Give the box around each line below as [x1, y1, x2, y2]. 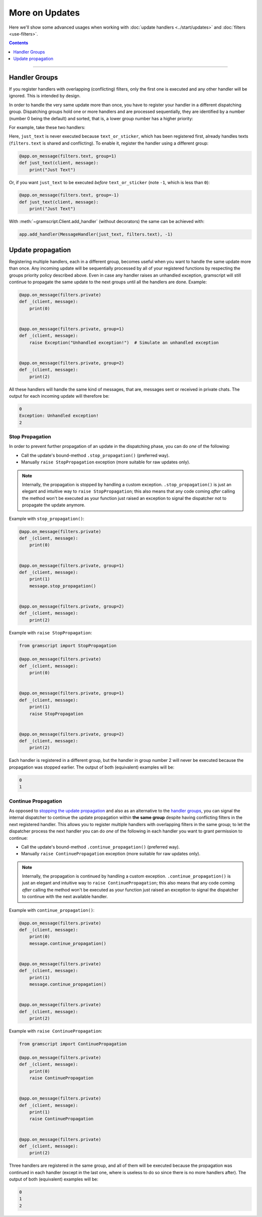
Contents [9, 40, 29, 46]
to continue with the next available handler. [22, 894, 108, 900]
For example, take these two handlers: [9, 124, 86, 130]
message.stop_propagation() [29, 583, 97, 589]
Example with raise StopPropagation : [9, 629, 92, 635]
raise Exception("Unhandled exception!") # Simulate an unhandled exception [29, 340, 219, 345]
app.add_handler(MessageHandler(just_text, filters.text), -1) [19, 232, 173, 237]
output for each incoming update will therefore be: [9, 393, 110, 399]
